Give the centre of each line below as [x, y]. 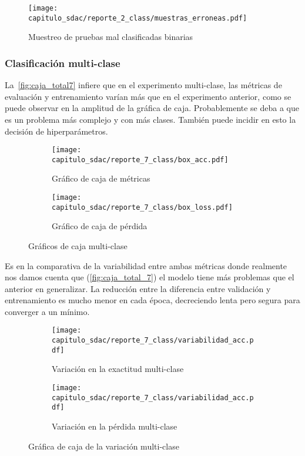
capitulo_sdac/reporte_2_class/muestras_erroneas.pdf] [138, 18]
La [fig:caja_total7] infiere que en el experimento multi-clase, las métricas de [143, 85]
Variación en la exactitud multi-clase [118, 369]
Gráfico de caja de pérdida [100, 226]
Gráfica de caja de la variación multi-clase [104, 446]
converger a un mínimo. [47, 311]
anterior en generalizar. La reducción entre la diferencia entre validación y [138, 288]
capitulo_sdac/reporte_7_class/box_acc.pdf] [140, 160]
